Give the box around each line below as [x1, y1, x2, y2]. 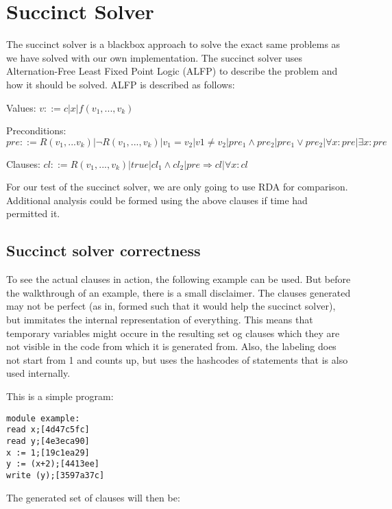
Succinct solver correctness [6, 240, 201, 261]
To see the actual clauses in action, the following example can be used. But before [6, 272, 351, 286]
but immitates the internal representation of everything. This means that [6, 312, 313, 327]
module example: [6, 413, 80, 423]
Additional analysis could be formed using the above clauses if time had [6, 193, 308, 207]
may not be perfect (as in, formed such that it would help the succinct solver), [6, 299, 336, 313]
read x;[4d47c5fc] [6, 425, 90, 435]
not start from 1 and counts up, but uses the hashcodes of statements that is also [6, 352, 348, 367]
